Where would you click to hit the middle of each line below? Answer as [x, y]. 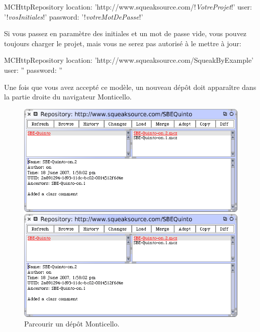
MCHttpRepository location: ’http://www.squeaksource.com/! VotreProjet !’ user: [128, 7]
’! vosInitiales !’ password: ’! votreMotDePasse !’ [74, 16]
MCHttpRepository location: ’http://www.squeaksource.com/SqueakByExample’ [129, 60]
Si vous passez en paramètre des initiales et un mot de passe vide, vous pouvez [125, 33]
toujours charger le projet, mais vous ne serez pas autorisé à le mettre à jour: [123, 43]
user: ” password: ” [33, 70]
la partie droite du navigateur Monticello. [68, 97]
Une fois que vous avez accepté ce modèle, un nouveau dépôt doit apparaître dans [130, 87]
